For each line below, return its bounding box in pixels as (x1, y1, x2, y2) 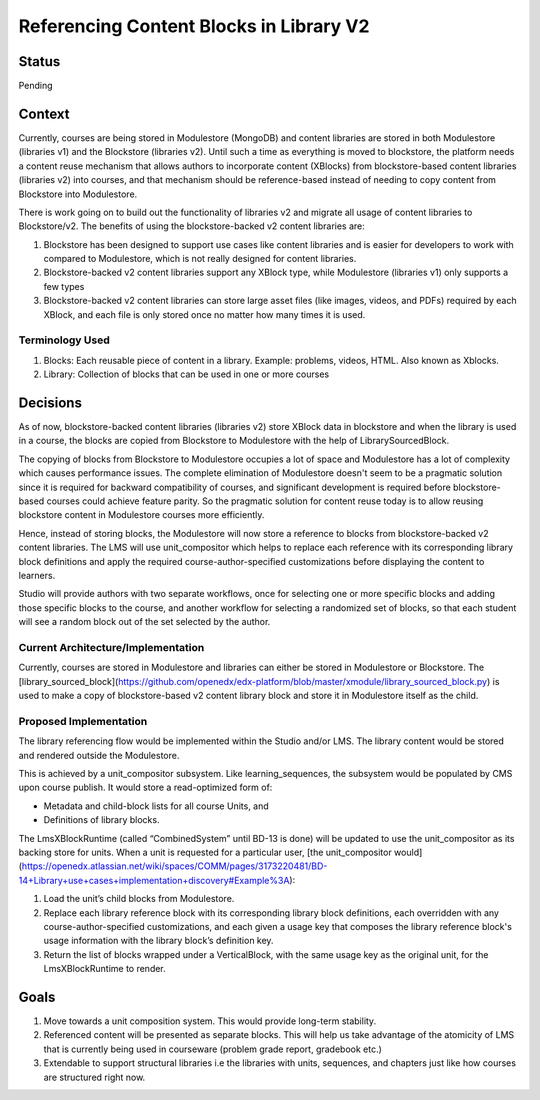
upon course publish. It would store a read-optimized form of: (18, 781, 273, 794)
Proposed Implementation (18, 714, 148, 728)
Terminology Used (18, 333, 110, 347)
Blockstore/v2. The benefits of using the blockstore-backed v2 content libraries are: (18, 220, 365, 232)
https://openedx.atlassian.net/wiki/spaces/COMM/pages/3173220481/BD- (21, 860, 328, 872)
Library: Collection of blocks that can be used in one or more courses (43, 368, 330, 380)
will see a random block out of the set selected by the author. (18, 616, 271, 628)
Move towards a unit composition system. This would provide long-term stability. (43, 1015, 377, 1027)
